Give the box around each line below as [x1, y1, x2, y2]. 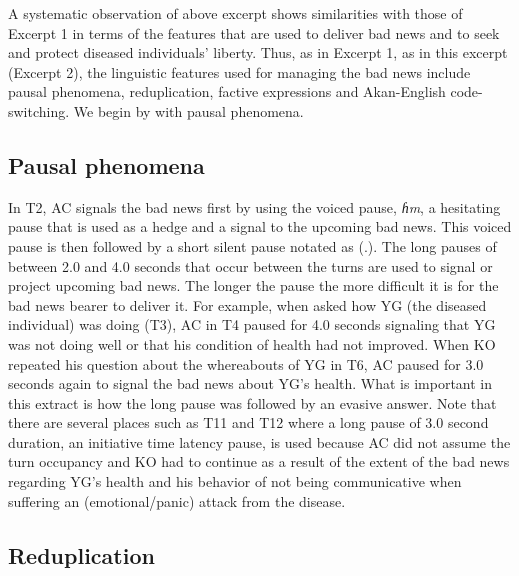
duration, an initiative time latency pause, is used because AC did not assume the [8, 431, 511, 452]
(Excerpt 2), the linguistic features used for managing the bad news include [8, 61, 471, 82]
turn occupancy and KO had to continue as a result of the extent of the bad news [8, 451, 510, 472]
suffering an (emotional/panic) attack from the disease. [8, 490, 346, 511]
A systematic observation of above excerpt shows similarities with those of [8, 3, 463, 23]
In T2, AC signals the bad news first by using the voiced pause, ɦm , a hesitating [8, 196, 501, 217]
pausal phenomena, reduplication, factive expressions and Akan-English [8, 81, 446, 102]
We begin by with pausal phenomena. [73, 100, 304, 121]
